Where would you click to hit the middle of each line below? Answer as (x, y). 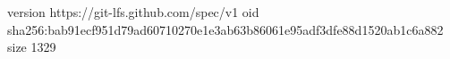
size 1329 (32, 47)
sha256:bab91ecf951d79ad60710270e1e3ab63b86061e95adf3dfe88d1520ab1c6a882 (225, 29)
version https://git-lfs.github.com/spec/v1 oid (133, 12)
